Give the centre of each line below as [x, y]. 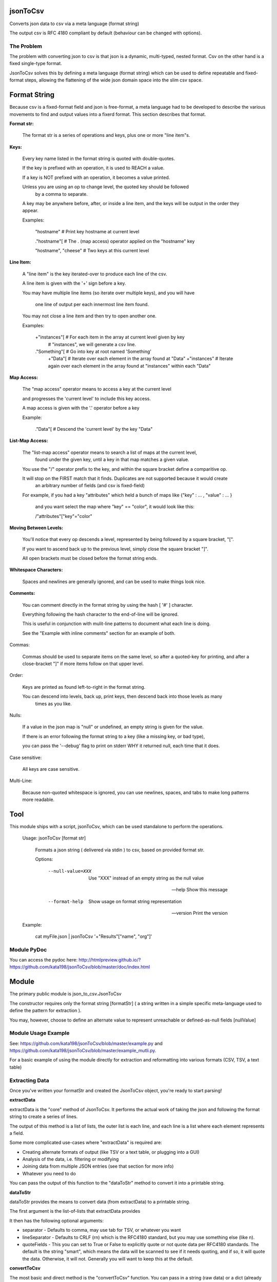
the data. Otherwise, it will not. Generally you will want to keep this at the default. [108, 1258]
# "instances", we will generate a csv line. [92, 344]
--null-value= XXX [70, 871]
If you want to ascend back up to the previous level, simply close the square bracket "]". [115, 549]
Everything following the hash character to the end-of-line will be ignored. [101, 614]
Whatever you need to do [49, 1173]
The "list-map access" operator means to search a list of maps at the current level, [110, 452]
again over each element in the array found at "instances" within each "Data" [130, 366]
